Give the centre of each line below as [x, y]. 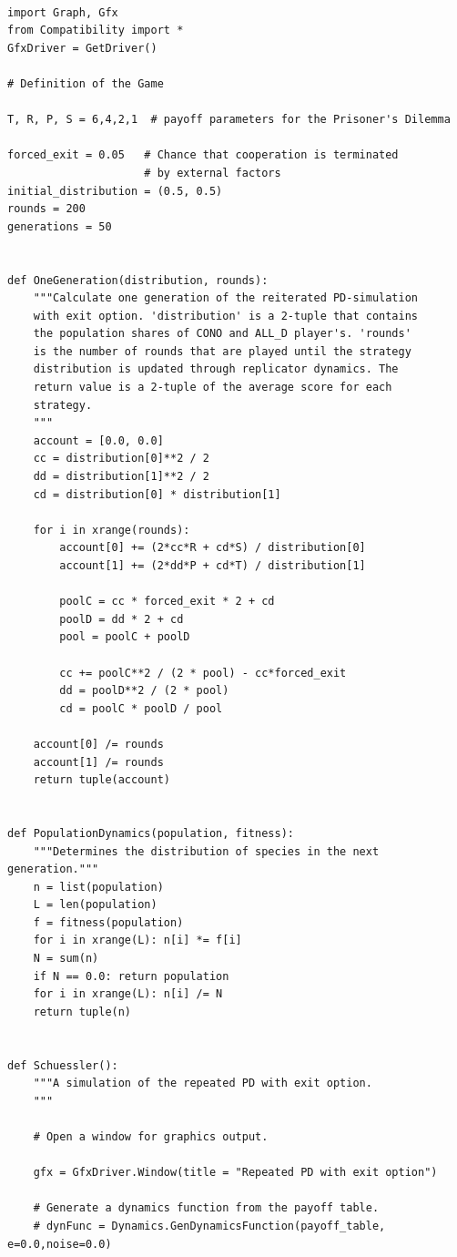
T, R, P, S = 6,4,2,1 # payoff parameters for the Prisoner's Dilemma [229, 120]
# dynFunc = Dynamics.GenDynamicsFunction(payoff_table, [209, 1226]
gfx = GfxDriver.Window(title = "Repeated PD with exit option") [235, 1173]
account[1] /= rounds [98, 762]
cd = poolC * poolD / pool [141, 708]
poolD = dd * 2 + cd [122, 619]
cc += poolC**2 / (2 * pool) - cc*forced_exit [203, 673]
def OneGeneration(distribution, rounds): [138, 280]
